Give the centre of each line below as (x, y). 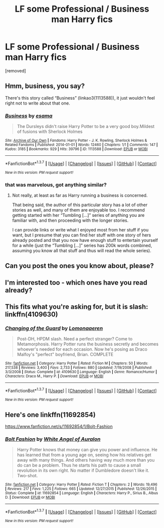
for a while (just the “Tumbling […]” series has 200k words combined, (82, 245)
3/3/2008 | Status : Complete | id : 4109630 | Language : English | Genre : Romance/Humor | (81, 372)
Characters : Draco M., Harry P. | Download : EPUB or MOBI (54, 376)
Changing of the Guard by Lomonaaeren (54, 328)
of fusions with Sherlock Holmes (50, 132)
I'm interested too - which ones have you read (76, 283)
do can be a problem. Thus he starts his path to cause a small (79, 465)
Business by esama (29, 116)
